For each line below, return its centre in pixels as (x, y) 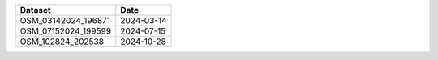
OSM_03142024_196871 (65, 20)
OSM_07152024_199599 (66, 31)
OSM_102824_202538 (62, 42)
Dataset (36, 10)
